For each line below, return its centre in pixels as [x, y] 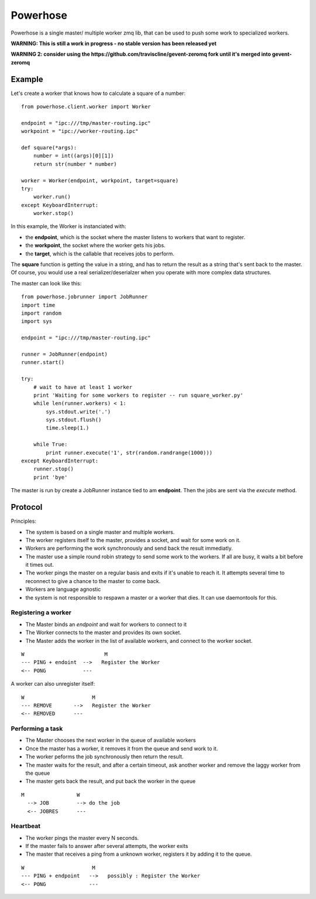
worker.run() [52, 197]
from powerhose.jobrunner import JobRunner [85, 297]
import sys [37, 321]
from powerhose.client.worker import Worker [86, 107]
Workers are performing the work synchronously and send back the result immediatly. [129, 549]
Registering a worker [41, 612]
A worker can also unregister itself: [53, 684]
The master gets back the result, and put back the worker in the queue [111, 781]
